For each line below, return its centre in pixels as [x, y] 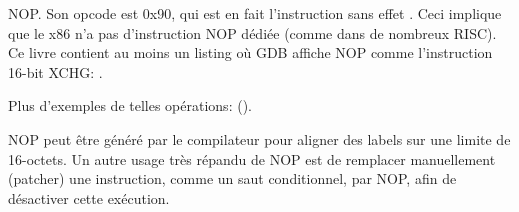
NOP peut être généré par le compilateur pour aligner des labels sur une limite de [259, 138]
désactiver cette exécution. [89, 197]
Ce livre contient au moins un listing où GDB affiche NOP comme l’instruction [250, 52]
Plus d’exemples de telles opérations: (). [130, 105]
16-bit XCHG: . [55, 71]
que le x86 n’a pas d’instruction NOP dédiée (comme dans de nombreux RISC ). [252, 32]
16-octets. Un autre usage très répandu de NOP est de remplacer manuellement [252, 158]
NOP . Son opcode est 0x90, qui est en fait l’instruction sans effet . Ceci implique [255, 13]
